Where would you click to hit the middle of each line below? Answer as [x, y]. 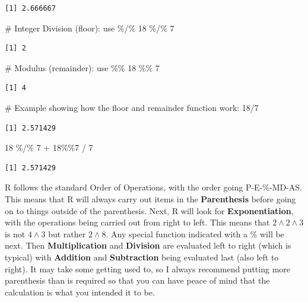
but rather [67, 233]
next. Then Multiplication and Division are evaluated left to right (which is [148, 245]
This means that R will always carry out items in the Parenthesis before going [150, 198]
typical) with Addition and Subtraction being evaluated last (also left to [142, 257]
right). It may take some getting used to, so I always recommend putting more [148, 268]
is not [15, 233]
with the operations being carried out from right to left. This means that [137, 222]
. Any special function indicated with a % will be [195, 233]
